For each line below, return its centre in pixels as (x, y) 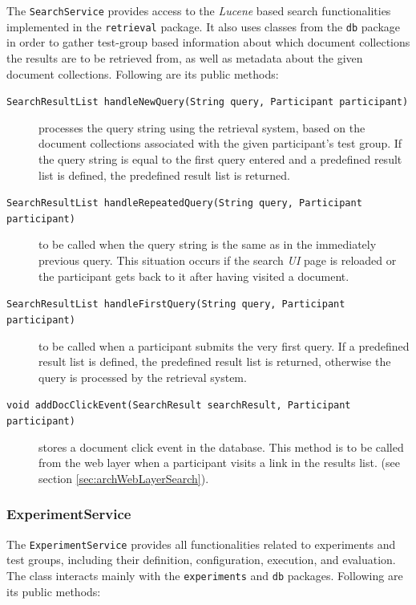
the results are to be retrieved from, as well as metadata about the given (185, 57)
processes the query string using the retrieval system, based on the (202, 127)
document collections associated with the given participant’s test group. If (220, 143)
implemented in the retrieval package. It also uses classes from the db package (204, 26)
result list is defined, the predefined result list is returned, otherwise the (215, 361)
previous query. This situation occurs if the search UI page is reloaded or (218, 260)
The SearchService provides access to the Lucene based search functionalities (199, 10)
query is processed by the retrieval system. (143, 377)
